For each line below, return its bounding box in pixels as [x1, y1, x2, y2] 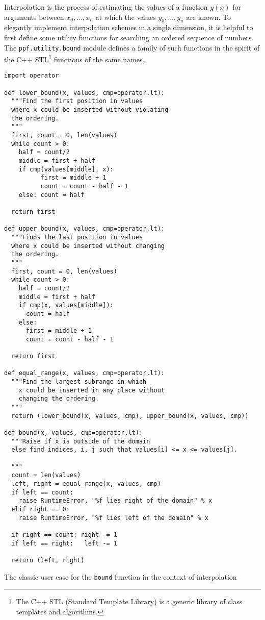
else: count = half [18, 191, 85, 199]
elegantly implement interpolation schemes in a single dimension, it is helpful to [4, 22, 253, 33]
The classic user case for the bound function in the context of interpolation [4, 571, 237, 582]
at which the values [95, 11, 156, 22]
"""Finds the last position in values [11, 233, 143, 241]
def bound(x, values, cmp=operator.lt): [4, 429, 143, 437]
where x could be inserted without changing [11, 242, 165, 250]
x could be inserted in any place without [18, 386, 165, 394]
